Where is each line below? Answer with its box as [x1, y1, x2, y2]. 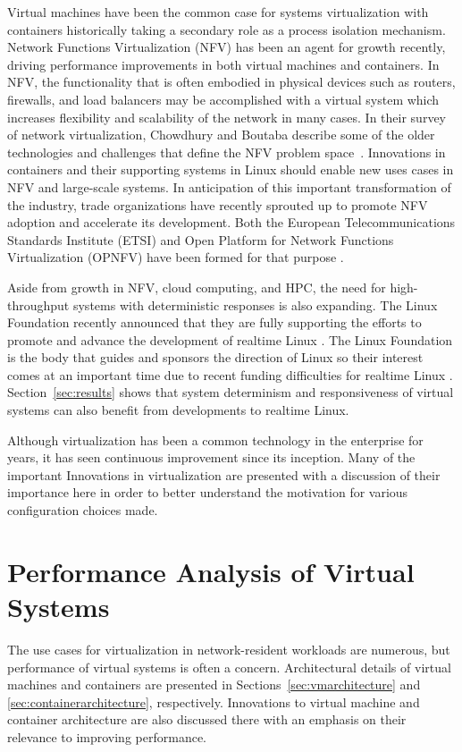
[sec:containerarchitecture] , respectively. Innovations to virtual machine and [7, 692, 420, 711]
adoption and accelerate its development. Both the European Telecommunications [7, 213, 456, 232]
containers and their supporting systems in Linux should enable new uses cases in [7, 160, 454, 179]
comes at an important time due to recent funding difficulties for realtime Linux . [7, 365, 453, 384]
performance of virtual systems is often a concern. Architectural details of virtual [7, 657, 451, 676]
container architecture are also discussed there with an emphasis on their [7, 710, 407, 729]
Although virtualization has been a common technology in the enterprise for [7, 430, 424, 449]
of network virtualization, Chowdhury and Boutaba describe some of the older [7, 125, 435, 144]
